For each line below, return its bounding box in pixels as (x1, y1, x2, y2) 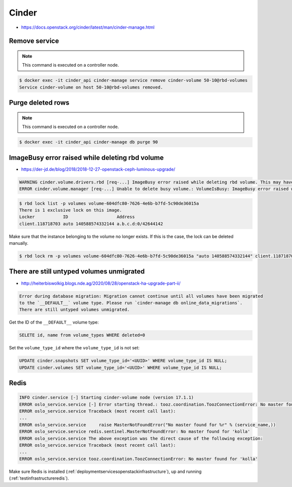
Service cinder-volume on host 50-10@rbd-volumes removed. (19, 84, 163, 90)
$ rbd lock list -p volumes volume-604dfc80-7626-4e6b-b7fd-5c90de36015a (19, 200, 199, 206)
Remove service (9, 37, 59, 45)
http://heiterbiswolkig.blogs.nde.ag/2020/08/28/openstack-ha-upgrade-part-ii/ (21, 280, 181, 286)
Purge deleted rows (9, 99, 70, 107)
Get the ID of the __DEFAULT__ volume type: (9, 319, 99, 325)
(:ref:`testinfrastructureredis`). (9, 475, 69, 481)
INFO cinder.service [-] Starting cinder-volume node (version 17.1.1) (19, 395, 194, 400)
